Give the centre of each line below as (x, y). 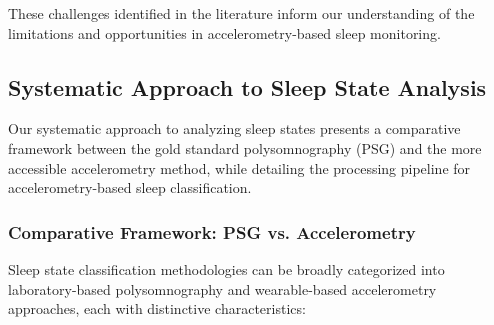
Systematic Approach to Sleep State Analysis (247, 86)
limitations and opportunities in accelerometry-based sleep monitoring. (224, 32)
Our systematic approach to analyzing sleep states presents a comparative (234, 128)
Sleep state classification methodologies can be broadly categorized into (226, 268)
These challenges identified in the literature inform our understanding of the (241, 13)
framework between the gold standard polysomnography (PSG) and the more (245, 147)
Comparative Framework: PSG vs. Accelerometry (212, 231)
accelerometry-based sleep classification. (130, 187)
